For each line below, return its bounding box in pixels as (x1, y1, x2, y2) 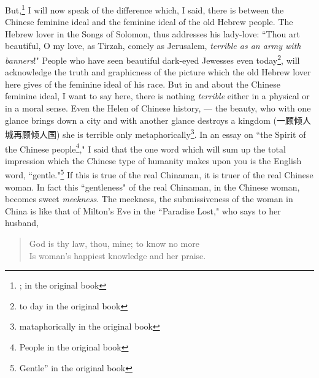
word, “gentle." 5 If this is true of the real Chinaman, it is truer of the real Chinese (5, 167, 313, 181)
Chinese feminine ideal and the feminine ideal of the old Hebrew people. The (5, 15, 293, 28)
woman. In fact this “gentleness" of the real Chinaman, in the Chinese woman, (5, 180, 300, 193)
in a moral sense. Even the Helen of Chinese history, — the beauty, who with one (5, 102, 311, 115)
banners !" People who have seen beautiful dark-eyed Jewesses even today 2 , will (5, 52, 300, 66)
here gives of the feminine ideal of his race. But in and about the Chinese (5, 77, 280, 90)
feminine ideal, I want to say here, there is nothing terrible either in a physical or (5, 89, 310, 102)
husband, (5, 216, 39, 229)
